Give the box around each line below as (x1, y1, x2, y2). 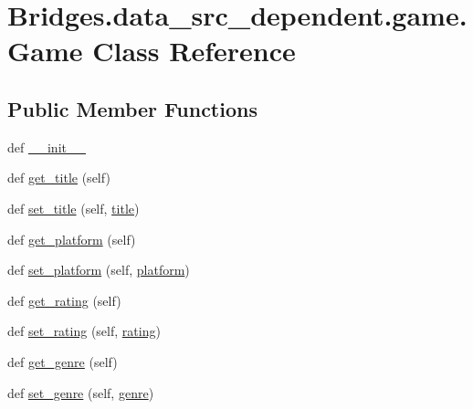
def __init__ (7, 137, 86, 156)
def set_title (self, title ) (7, 198, 140, 217)
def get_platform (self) (7, 229, 136, 248)
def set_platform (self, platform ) (7, 260, 190, 279)
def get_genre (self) (7, 351, 118, 371)
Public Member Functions (7, 94, 258, 122)
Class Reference (92, 32, 296, 69)
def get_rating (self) (7, 290, 121, 309)
